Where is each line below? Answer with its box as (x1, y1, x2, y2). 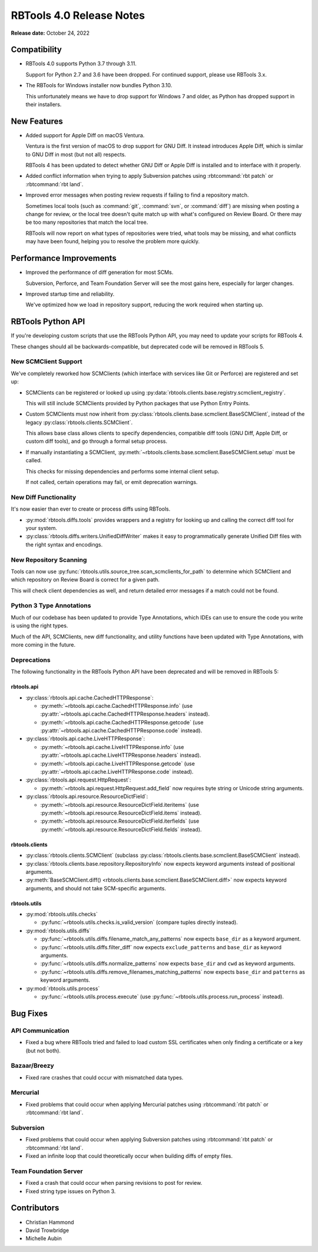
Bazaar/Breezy (11, 1062, 54, 1070)
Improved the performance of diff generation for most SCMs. (25, 269, 174, 276)
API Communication (11, 1026, 70, 1035)
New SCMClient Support (11, 357, 82, 366)
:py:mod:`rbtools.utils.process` (25, 985, 100, 992)
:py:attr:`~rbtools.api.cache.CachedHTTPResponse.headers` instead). (40, 710, 210, 718)
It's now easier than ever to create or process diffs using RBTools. (11, 505, 171, 512)
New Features (11, 116, 63, 126)
